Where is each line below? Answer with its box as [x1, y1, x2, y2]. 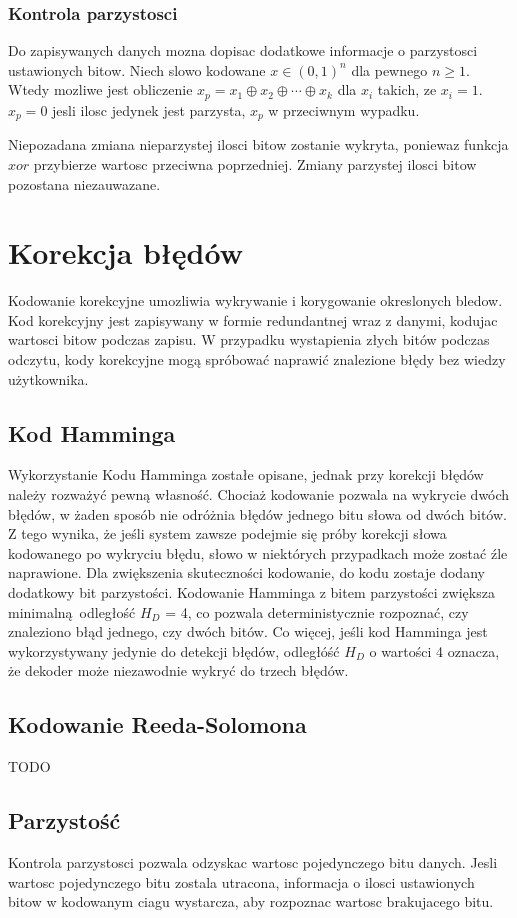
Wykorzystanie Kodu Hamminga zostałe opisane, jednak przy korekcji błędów [8, 464, 484, 485]
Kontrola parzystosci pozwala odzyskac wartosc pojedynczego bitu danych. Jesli [8, 851, 498, 872]
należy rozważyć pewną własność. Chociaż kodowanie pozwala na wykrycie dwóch [8, 483, 510, 504]
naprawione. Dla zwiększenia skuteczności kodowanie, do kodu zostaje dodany [8, 562, 485, 583]
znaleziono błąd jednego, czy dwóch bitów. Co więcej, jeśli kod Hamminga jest [8, 621, 488, 642]
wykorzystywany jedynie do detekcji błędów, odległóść [8, 640, 340, 661]
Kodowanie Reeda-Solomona [8, 709, 307, 740]
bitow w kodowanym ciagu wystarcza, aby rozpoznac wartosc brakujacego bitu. [8, 891, 494, 912]
